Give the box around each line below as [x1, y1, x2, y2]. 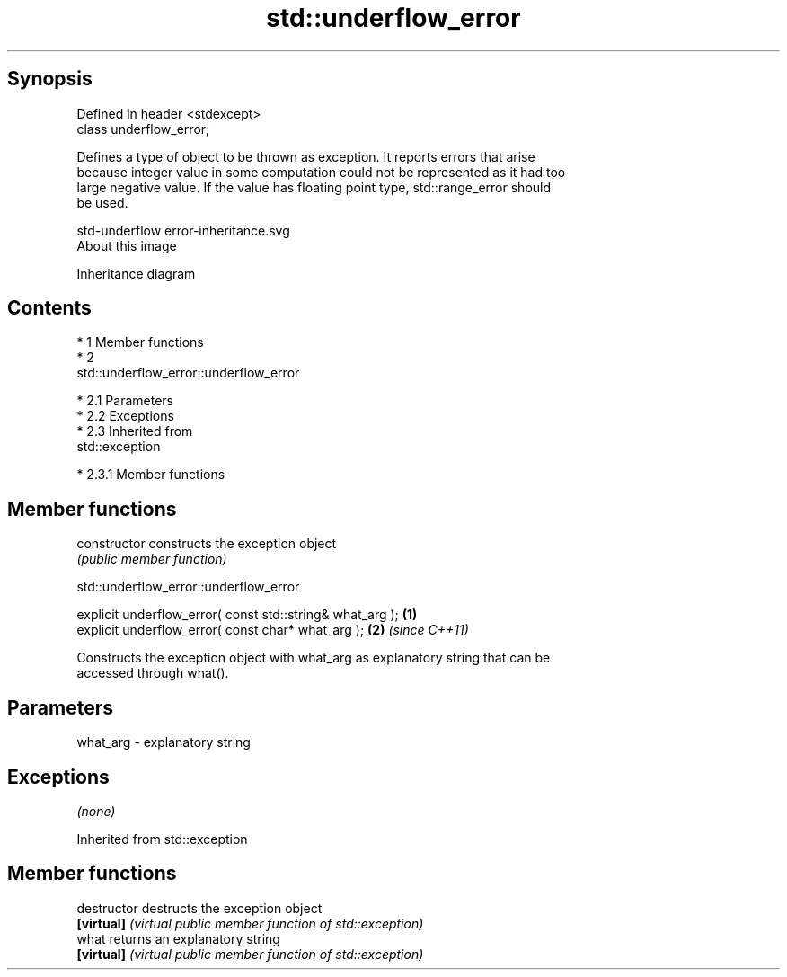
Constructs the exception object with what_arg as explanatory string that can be [76, 650, 551, 666]
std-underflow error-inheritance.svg [76, 222, 290, 238]
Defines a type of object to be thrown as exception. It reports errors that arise [76, 148, 535, 164]
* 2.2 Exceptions [76, 408, 174, 424]
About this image [76, 237, 177, 253]
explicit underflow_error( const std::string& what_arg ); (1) [76, 607, 418, 623]
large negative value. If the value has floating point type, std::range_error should [76, 179, 552, 195]
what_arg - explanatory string [76, 734, 251, 751]
